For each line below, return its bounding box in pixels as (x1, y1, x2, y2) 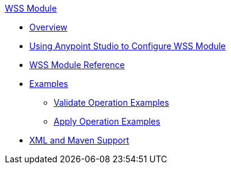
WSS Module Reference (29, 60, 125, 70)
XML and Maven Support (29, 135, 129, 145)
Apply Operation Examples (54, 116, 160, 126)
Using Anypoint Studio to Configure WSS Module (29, 41, 226, 51)
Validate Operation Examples (54, 97, 169, 108)
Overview (29, 22, 68, 32)
